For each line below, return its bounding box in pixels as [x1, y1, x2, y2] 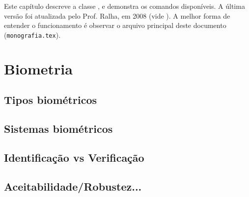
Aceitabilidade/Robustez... [4, 178, 142, 194]
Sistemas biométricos [4, 121, 113, 136]
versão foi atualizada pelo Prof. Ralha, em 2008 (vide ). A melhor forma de [4, 10, 230, 21]
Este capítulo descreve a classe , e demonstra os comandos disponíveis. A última [4, 1, 245, 11]
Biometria [4, 58, 73, 78]
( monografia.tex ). [4, 29, 61, 40]
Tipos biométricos [4, 92, 97, 107]
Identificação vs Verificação [4, 149, 144, 165]
